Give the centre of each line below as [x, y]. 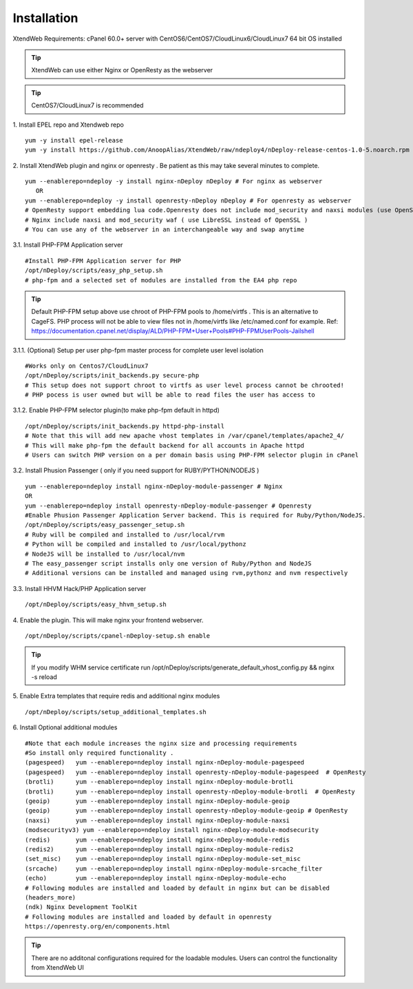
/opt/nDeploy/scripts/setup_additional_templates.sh [116, 712]
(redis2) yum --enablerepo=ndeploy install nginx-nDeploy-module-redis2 [159, 849]
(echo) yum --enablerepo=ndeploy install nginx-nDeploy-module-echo [156, 878]
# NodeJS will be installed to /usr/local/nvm [105, 554]
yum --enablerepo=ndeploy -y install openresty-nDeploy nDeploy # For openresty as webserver [188, 200]
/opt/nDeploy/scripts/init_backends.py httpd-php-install [125, 426]
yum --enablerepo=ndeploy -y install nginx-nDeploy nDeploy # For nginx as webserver [174, 181]
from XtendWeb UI [57, 968]
